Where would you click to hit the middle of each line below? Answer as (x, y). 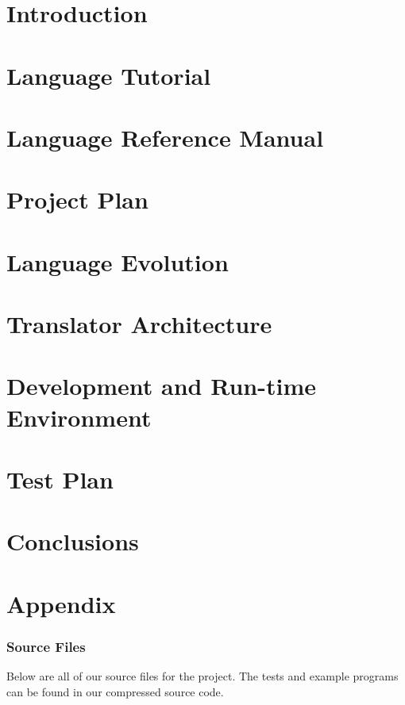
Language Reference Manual (165, 137)
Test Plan (60, 479)
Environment (79, 417)
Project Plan (77, 199)
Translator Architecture (139, 324)
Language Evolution (118, 261)
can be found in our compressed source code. (115, 691)
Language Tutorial (109, 75)
